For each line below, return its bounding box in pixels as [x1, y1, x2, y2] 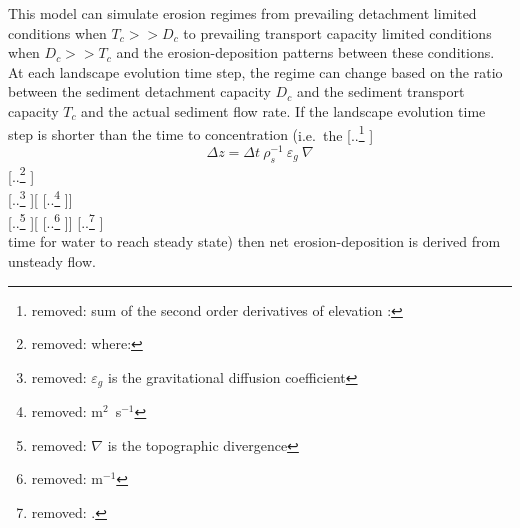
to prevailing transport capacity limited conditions [183, 22, 492, 43]
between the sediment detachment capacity [8, 81, 271, 102]
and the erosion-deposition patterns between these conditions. [116, 42, 495, 63]
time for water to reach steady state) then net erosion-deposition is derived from [8, 231, 501, 252]
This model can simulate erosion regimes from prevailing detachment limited [8, 3, 477, 23]
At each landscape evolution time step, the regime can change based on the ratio [8, 61, 503, 82]
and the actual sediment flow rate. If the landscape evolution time [81, 100, 486, 121]
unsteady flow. [8, 251, 96, 272]
